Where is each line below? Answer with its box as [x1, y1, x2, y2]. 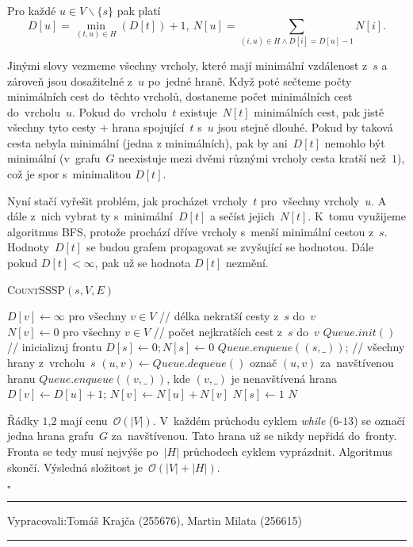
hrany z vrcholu [7, 354, 86, 371]
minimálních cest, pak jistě [254, 103, 384, 120]
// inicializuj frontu [7, 339, 102, 355]
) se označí [354, 411, 405, 428]
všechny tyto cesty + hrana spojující [7, 119, 185, 136]
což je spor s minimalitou [7, 166, 132, 182]
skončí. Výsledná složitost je [7, 458, 143, 475]
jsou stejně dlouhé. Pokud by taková [217, 119, 393, 136]
